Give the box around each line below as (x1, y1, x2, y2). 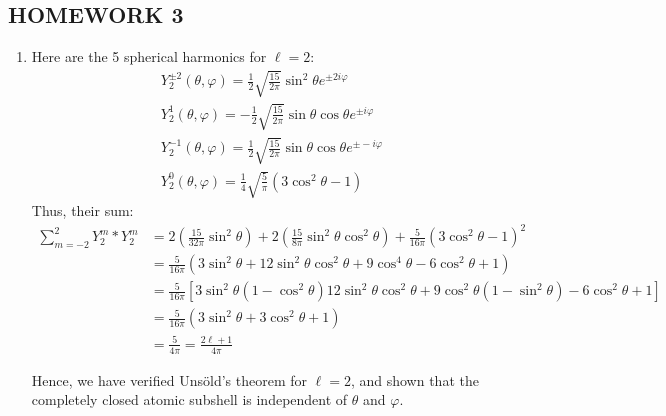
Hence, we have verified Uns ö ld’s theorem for (31, 369, 307, 390)
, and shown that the (350, 369, 479, 390)
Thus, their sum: (31, 200, 134, 221)
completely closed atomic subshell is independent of (31, 389, 348, 410)
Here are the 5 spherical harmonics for (31, 46, 267, 67)
